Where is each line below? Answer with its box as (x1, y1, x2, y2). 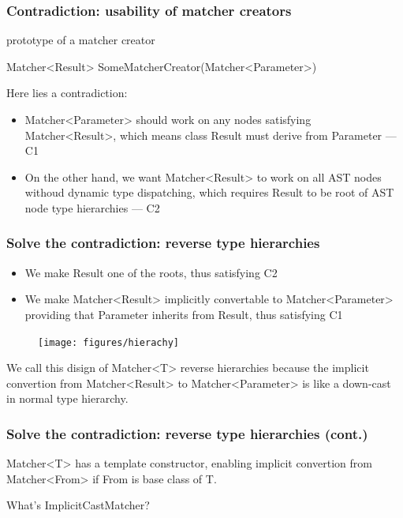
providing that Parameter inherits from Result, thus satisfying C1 (24, 306, 343, 322)
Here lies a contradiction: (6, 84, 128, 101)
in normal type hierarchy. (6, 390, 129, 407)
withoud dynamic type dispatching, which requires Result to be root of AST (24, 184, 394, 201)
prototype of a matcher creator (6, 32, 155, 48)
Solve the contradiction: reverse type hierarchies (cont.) (6, 423, 368, 443)
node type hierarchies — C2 (24, 199, 160, 216)
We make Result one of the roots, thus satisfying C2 (24, 264, 278, 280)
